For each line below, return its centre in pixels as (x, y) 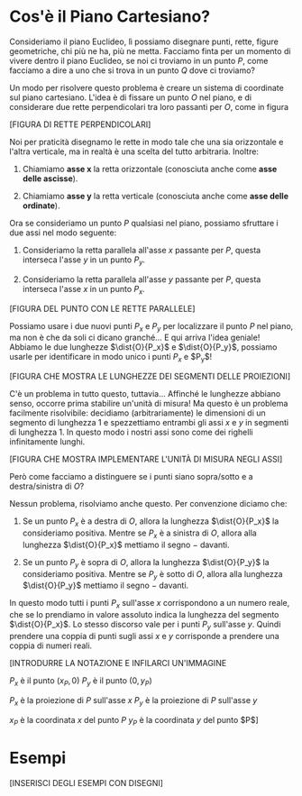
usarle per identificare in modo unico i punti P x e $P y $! (111, 358)
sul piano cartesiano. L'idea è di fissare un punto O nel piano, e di (131, 97)
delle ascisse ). (50, 178)
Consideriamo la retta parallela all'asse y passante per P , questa (142, 279)
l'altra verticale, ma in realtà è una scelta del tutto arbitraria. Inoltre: (134, 151)
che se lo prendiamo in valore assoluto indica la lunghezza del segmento (144, 615)
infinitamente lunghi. (47, 442)
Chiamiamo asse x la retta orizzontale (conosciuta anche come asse (150, 169)
